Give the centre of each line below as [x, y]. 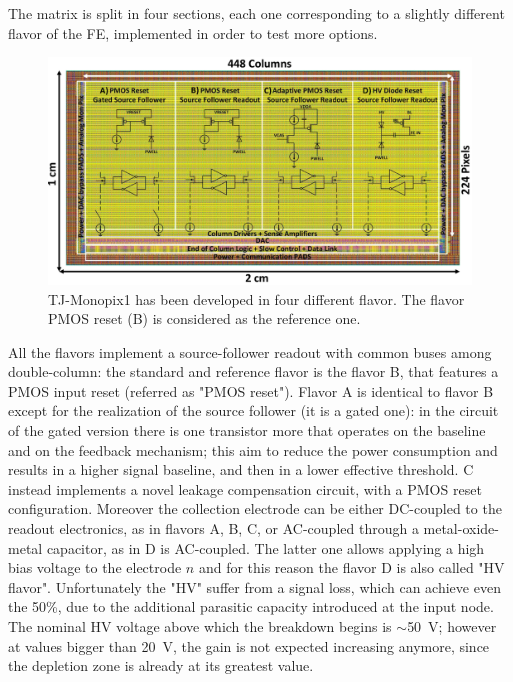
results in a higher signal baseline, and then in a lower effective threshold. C [241, 469]
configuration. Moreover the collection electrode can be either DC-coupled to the [255, 508]
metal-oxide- [461, 528]
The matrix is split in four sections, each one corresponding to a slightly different [256, 13]
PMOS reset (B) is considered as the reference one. [204, 318]
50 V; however [452, 626]
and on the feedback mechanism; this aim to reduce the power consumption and [253, 449]
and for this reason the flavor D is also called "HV [351, 567]
